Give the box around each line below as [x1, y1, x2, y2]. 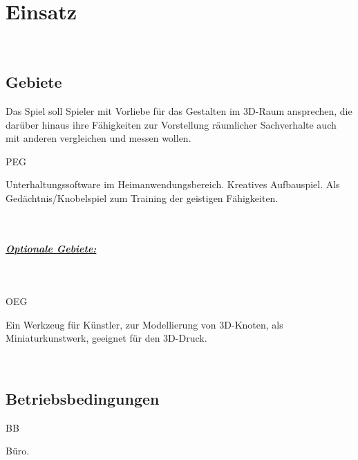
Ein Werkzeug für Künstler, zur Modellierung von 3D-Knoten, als [6, 317, 283, 331]
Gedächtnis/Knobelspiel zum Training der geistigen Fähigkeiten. [6, 190, 279, 205]
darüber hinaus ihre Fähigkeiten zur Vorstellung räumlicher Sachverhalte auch [6, 117, 337, 131]
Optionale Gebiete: [6, 241, 97, 255]
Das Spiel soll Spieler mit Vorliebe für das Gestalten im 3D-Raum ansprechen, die [6, 103, 352, 118]
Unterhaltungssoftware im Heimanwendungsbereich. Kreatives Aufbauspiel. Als [6, 177, 340, 192]
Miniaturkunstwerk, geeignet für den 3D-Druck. [6, 331, 207, 345]
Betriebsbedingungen [6, 388, 160, 409]
